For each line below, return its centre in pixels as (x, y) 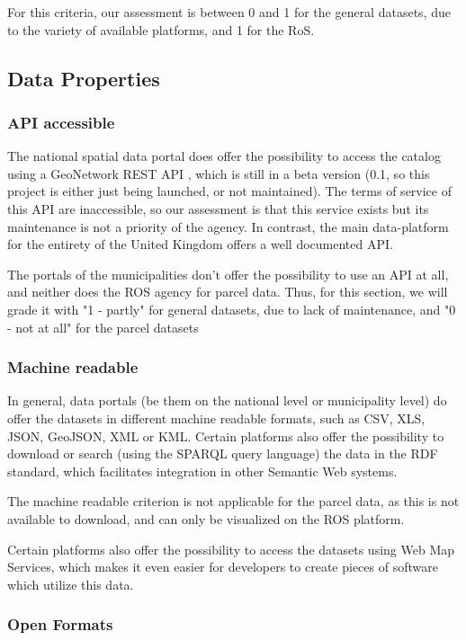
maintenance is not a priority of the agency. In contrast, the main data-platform (228, 226)
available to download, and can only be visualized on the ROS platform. (206, 518)
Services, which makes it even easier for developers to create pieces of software (223, 567)
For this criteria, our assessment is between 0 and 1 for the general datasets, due (229, 12)
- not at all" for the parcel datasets (103, 327)
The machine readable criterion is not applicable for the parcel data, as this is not (233, 501)
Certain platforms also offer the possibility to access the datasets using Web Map (231, 549)
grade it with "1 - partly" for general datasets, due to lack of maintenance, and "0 (232, 309)
